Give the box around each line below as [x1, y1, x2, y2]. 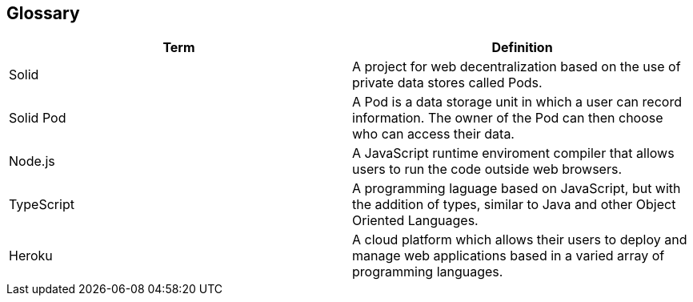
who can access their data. [352, 126, 515, 143]
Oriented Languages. [352, 212, 479, 229]
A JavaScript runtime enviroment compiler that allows [352, 145, 675, 162]
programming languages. [352, 264, 503, 280]
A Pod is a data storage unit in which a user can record [352, 94, 682, 111]
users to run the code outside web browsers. [352, 161, 623, 178]
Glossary [6, 3, 80, 23]
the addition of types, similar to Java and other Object [352, 196, 676, 213]
